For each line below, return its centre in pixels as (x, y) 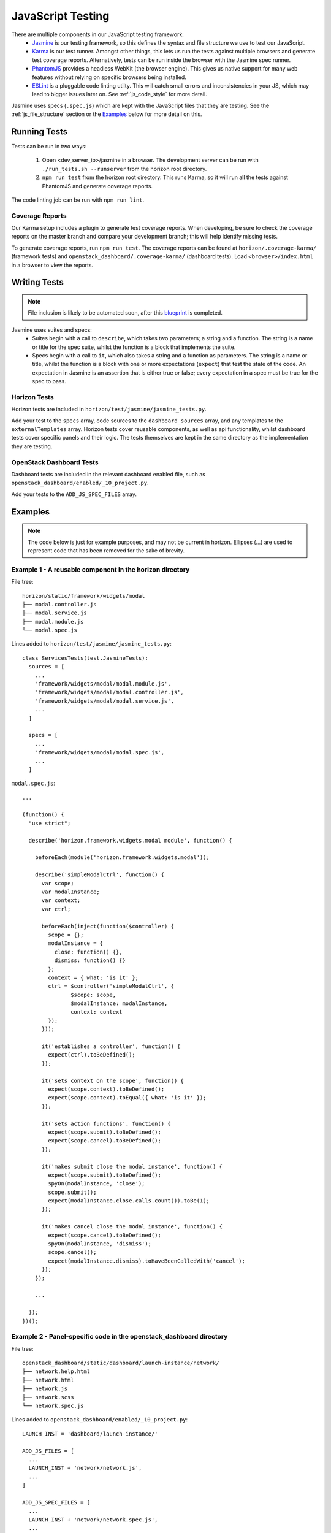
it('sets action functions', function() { (106, 1123)
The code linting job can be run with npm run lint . (78, 200)
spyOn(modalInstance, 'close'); (97, 1184)
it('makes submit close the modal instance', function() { (132, 1166)
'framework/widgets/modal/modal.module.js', (103, 684)
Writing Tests (38, 282)
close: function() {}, (88, 952)
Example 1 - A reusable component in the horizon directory (101, 569)
